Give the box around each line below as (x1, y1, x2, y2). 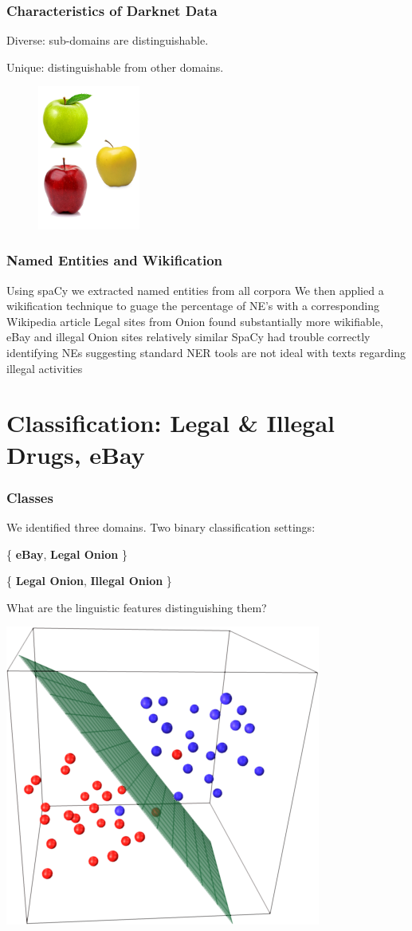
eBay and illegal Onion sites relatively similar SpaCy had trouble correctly (6, 328, 371, 345)
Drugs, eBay (6, 438, 145, 470)
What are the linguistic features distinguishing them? (6, 599, 267, 615)
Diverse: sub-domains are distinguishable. (6, 32, 209, 49)
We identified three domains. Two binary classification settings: (6, 518, 316, 535)
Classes (6, 487, 53, 507)
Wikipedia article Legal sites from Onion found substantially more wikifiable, (6, 312, 383, 329)
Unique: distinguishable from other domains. (6, 58, 224, 75)
